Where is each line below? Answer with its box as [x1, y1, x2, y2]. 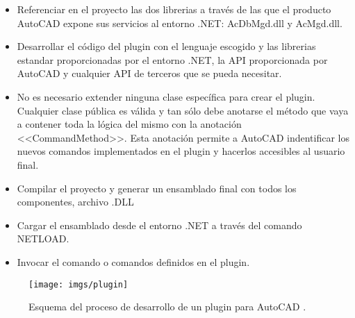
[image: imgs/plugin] [28, 279, 129, 290]
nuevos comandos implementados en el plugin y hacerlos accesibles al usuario [17, 144, 345, 158]
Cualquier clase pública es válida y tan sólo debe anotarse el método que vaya [17, 103, 349, 117]
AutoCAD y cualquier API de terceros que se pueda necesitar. [17, 66, 282, 81]
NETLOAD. [17, 231, 69, 246]
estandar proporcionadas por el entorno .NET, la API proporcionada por [17, 52, 328, 67]
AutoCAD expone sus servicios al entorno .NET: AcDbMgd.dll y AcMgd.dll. [17, 15, 342, 30]
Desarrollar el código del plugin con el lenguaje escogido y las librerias [17, 39, 316, 53]
